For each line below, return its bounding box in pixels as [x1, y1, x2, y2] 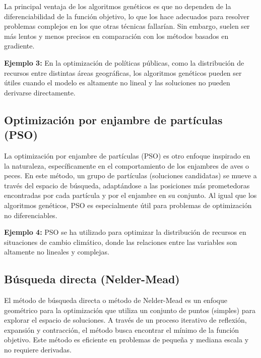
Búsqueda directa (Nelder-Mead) [4, 271, 180, 287]
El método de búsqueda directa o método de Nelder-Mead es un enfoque [4, 295, 227, 305]
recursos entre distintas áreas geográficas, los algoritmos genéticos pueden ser [4, 67, 242, 78]
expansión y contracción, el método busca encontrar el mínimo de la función [4, 324, 239, 335]
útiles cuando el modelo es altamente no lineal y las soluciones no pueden [4, 77, 230, 88]
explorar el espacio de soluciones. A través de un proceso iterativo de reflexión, [4, 315, 247, 325]
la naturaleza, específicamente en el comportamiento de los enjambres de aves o [4, 160, 249, 171]
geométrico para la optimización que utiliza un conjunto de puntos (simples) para [4, 304, 255, 315]
